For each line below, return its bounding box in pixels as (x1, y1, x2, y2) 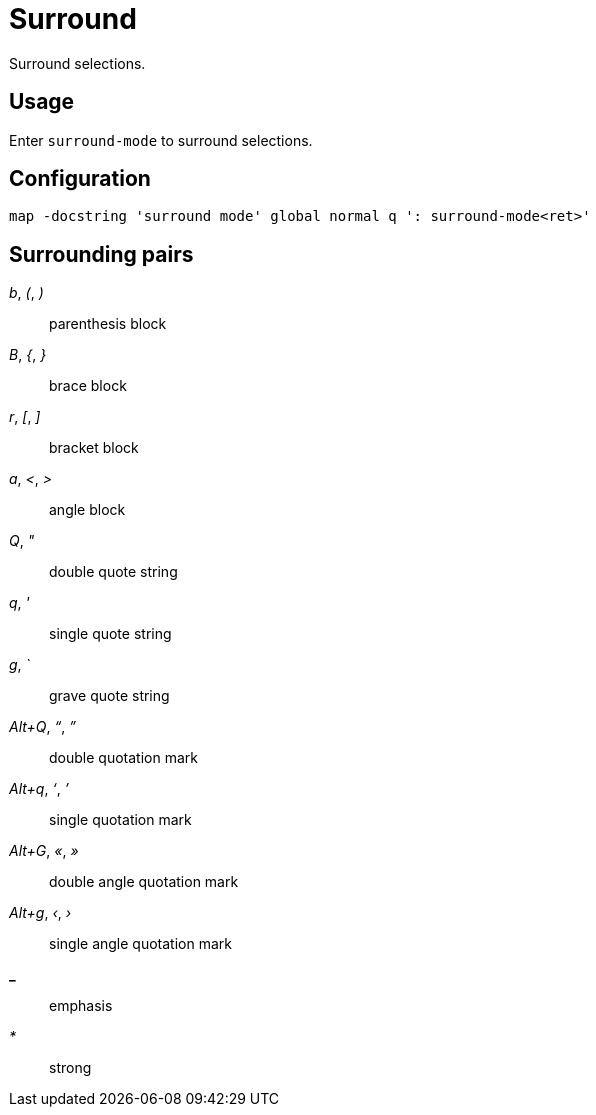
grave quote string (49, 687, 170, 705)
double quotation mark (49, 749, 198, 767)
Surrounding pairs (9, 241, 194, 267)
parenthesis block (49, 315, 167, 333)
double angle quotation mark (49, 873, 239, 891)
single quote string (49, 625, 172, 643)
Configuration (9, 166, 151, 192)
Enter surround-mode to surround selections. (9, 131, 313, 149)
